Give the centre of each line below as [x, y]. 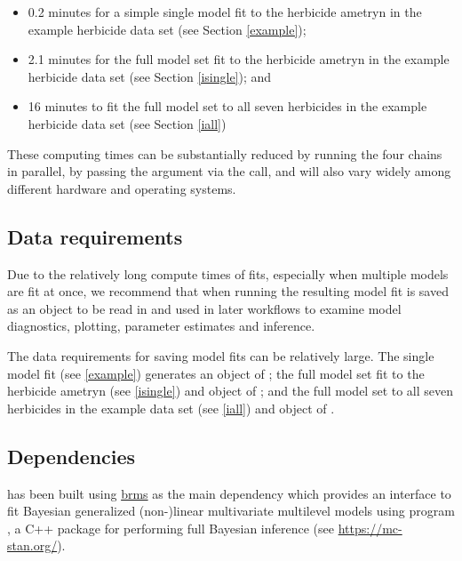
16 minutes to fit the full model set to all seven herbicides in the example [227, 106]
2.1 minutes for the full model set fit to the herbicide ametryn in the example [239, 59]
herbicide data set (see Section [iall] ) [127, 123]
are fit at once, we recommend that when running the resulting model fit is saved [228, 291]
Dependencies [72, 456]
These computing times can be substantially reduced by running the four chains [225, 153]
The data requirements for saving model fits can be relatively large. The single [221, 355]
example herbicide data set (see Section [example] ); [167, 29]
